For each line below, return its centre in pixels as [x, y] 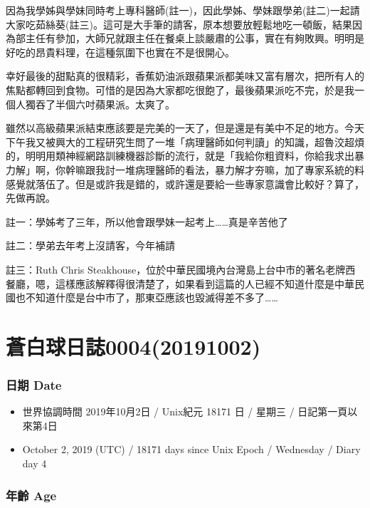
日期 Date [34, 384]
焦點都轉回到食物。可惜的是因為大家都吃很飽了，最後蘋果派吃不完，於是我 [180, 89]
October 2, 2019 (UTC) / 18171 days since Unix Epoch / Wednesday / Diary [191, 449]
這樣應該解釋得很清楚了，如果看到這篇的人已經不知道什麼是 [195, 283]
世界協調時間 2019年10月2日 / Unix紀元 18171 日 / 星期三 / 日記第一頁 [185, 411]
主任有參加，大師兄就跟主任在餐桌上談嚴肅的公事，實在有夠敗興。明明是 [195, 38]
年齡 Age [31, 495]
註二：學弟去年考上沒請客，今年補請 [90, 245]
